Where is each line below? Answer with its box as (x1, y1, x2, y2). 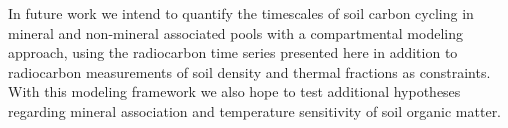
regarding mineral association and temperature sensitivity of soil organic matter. (8, 100, 502, 121)
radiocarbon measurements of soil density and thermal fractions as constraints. (8, 61, 491, 82)
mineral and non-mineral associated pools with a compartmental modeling (8, 22, 463, 43)
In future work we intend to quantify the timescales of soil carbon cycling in (8, 3, 474, 23)
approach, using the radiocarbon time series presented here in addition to (8, 42, 458, 63)
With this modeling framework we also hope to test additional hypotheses (8, 81, 461, 102)
